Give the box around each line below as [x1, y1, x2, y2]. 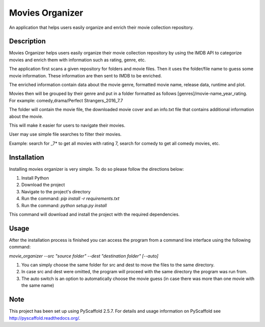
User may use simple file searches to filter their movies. [9, 131, 122, 137]
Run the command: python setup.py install [21, 202, 107, 208]
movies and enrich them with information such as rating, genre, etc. [9, 57, 146, 63]
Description [9, 37, 46, 46]
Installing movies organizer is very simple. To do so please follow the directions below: [9, 166, 184, 172]
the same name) [21, 282, 54, 288]
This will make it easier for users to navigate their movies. [9, 122, 126, 128]
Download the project [21, 182, 65, 188]
